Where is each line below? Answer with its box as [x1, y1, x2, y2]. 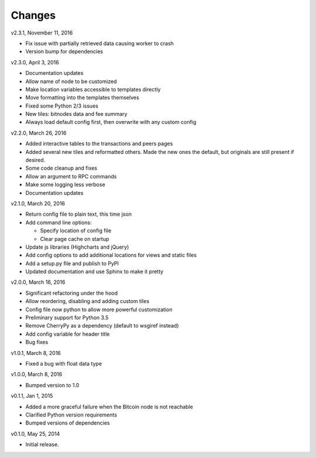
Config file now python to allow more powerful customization [25, 306, 173, 313]
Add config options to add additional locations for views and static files [25, 252, 197, 259]
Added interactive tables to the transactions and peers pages [25, 140, 173, 147]
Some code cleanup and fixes [25, 164, 98, 172]
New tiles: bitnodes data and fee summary [25, 111, 128, 118]
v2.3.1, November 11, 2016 [11, 29, 73, 36]
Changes [11, 9, 56, 22]
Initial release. [25, 441, 59, 448]
